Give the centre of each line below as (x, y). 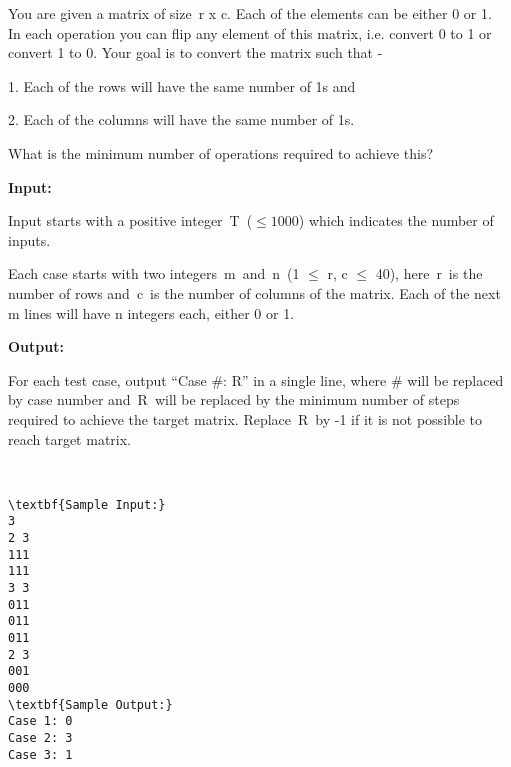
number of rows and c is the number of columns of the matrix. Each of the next (254, 292)
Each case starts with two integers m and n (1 (154, 273)
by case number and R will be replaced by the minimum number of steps (234, 399)
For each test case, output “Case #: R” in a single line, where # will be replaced (256, 379)
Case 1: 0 (40, 721)
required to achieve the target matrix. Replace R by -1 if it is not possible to (245, 418)
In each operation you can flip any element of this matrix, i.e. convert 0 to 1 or (250, 32)
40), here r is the (429, 273)
